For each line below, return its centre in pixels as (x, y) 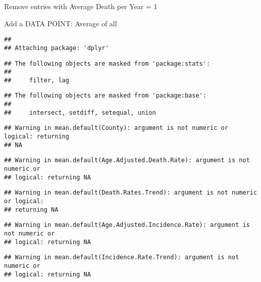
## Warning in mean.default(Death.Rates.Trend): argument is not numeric (131, 193)
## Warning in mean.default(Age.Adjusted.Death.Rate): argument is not (127, 160)
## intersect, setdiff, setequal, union (80, 112)
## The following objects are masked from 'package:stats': (107, 63)
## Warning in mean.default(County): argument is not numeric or (116, 128)
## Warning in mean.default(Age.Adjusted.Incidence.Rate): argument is (127, 225)
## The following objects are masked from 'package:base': (105, 96)
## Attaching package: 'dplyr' (57, 48)
